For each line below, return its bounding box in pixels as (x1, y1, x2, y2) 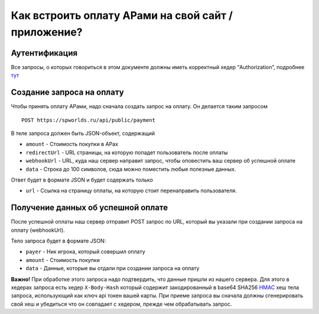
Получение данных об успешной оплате (11, 203, 168, 213)
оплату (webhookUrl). (11, 226, 65, 234)
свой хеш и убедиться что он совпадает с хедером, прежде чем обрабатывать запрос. (11, 300, 232, 307)
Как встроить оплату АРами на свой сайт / (11, 9, 233, 22)
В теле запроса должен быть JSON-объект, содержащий (11, 130, 155, 137)
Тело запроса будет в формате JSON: (11, 237, 106, 244)
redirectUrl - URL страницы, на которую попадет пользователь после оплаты (25, 148, 228, 156)
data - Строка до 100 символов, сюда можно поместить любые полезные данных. (25, 166, 236, 173)
